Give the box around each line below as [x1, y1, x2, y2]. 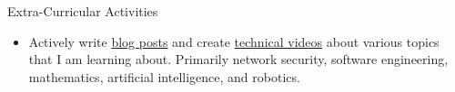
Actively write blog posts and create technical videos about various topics [28, 32, 440, 51]
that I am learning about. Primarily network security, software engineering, [28, 50, 449, 69]
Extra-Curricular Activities [7, 2, 158, 20]
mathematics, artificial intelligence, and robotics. [28, 67, 300, 86]
